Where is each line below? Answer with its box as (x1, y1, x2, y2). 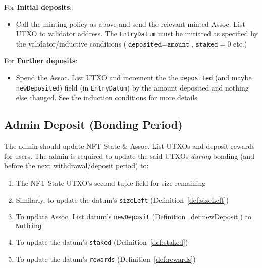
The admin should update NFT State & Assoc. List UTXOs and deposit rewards (4, 141, 255, 151)
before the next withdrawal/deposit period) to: (4, 160, 149, 171)
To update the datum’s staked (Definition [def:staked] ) (16, 237, 188, 247)
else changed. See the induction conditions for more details (16, 92, 197, 103)
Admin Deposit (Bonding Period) (4, 117, 183, 132)
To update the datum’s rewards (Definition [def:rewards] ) (16, 254, 196, 264)
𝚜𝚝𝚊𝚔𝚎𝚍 (195, 40, 218, 48)
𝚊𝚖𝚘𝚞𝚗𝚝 (167, 40, 190, 48)
